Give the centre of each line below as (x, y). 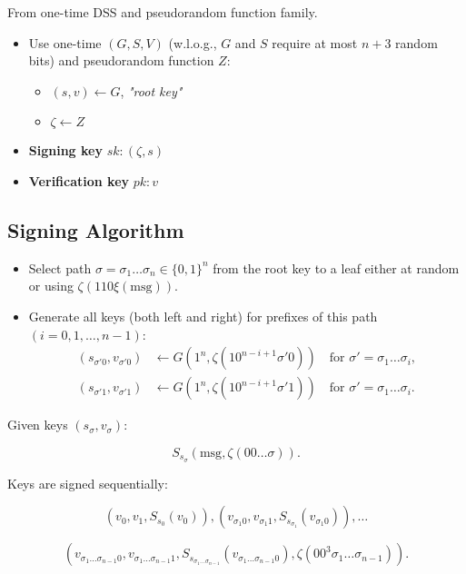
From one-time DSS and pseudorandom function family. (163, 12)
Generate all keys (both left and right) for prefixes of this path (203, 316)
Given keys (38, 425)
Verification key (79, 180)
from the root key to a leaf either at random (336, 267)
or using (51, 286)
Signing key (65, 150)
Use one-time (65, 42)
